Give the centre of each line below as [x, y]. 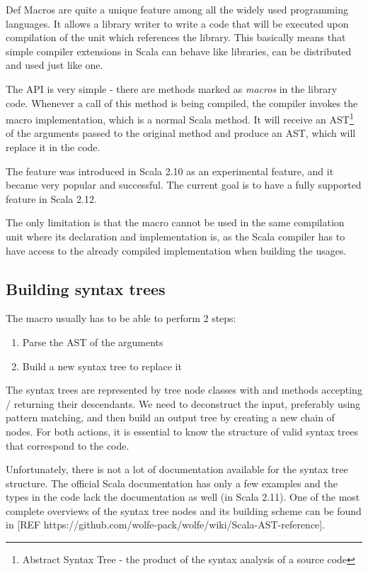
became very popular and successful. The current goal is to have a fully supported [184, 185]
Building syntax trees [86, 288]
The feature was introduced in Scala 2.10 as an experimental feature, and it [170, 171]
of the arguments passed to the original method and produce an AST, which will [181, 133]
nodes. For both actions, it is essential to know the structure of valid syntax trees [182, 431]
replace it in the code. [53, 147]
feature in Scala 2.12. [51, 198]
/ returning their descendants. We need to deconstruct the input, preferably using [183, 403]
